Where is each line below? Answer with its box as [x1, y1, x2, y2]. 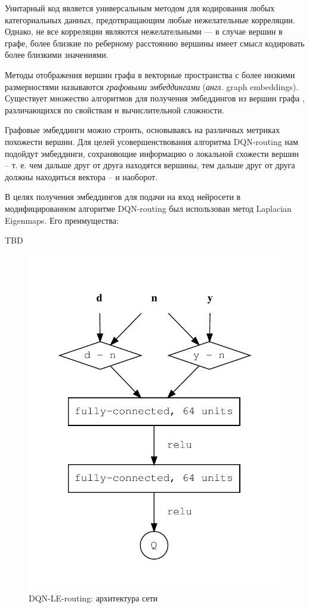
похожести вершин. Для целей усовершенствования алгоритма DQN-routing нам [5, 135, 298, 147]
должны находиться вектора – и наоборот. [5, 170, 158, 183]
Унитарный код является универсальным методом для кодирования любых [5, 2, 275, 14]
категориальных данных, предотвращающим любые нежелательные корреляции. [5, 13, 295, 26]
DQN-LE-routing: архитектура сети [29, 592, 158, 604]
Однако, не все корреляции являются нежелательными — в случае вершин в [5, 25, 283, 38]
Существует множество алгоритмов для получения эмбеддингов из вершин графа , [5, 92, 305, 104]
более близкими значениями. [5, 48, 109, 61]
